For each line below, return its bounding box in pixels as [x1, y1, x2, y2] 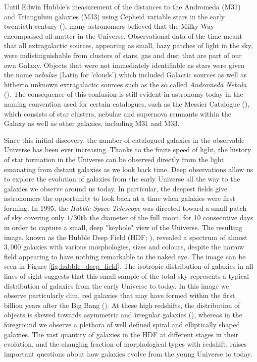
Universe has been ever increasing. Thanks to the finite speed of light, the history [4, 144, 251, 155]
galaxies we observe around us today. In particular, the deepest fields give [4, 183, 227, 193]
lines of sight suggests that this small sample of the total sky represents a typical [4, 271, 249, 281]
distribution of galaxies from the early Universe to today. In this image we [4, 280, 229, 291]
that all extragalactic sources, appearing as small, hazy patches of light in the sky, [4, 40, 253, 51]
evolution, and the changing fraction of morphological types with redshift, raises [4, 339, 247, 349]
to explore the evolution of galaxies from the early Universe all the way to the [4, 174, 240, 184]
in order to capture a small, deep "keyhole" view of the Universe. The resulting [4, 222, 243, 233]
